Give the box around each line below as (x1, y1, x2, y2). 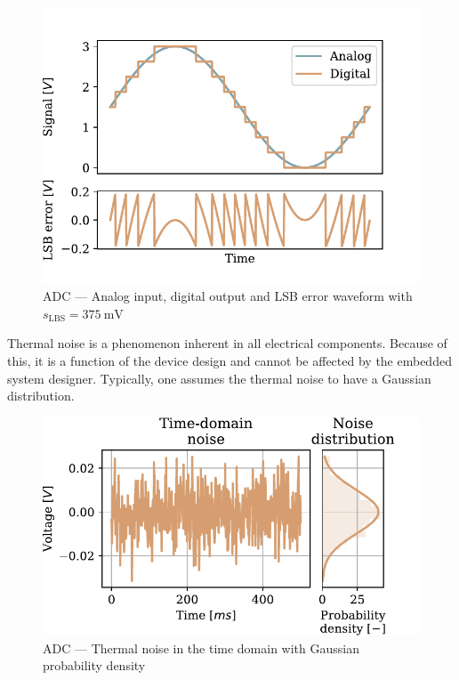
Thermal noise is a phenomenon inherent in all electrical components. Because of (7, 334, 447, 352)
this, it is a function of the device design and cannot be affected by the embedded (7, 352, 452, 370)
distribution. (7, 386, 75, 405)
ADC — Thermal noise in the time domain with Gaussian (43, 638, 359, 657)
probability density (43, 656, 146, 675)
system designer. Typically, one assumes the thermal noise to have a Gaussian (7, 368, 431, 387)
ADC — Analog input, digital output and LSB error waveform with (43, 287, 413, 305)
